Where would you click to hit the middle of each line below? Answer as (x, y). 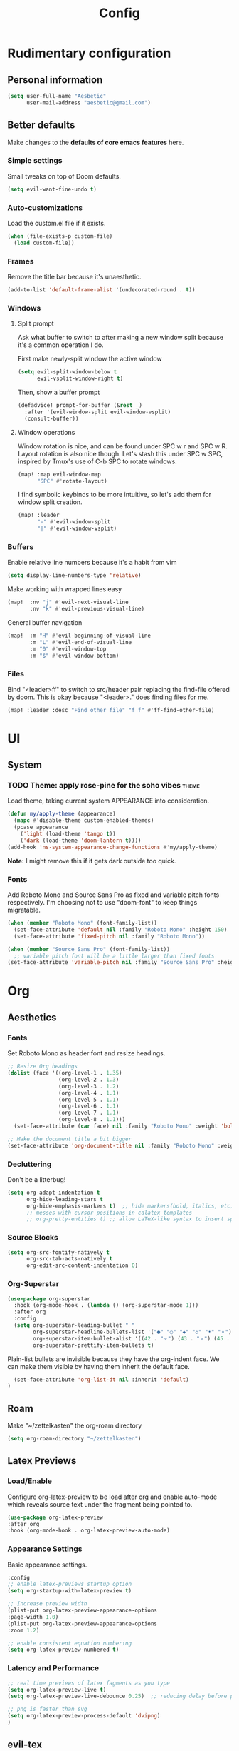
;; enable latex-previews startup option (70, 1584)
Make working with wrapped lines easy (65, 589)
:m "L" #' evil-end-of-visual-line (81, 642)
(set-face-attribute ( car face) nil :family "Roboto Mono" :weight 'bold (125, 1126)
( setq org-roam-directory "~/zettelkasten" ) (74, 1439)
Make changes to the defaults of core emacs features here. (96, 142)
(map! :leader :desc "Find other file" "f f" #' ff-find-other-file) (111, 710)
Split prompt (36, 323)
